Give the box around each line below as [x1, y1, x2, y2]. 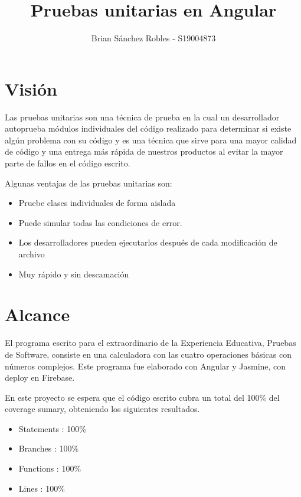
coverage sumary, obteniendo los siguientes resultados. [5, 403, 200, 415]
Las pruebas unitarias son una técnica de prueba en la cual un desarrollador [5, 110, 280, 123]
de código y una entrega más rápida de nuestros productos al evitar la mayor [5, 145, 283, 158]
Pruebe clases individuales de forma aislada [18, 197, 176, 209]
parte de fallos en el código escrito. [5, 157, 130, 169]
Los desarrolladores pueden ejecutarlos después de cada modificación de [18, 236, 277, 248]
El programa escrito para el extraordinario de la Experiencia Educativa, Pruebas [5, 336, 296, 349]
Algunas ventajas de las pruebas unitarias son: [5, 176, 172, 189]
